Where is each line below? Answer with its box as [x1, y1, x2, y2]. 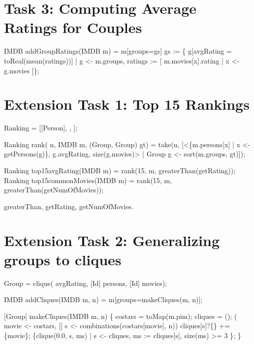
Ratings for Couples [4, 17, 142, 37]
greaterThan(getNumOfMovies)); [4, 185, 104, 195]
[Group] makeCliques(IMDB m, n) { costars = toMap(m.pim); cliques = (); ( [4, 311, 237, 321]
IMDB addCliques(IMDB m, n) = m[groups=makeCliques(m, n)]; [4, 294, 203, 305]
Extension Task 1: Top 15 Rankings [4, 94, 250, 114]
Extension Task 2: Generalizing [4, 230, 220, 250]
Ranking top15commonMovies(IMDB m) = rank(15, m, [4, 175, 172, 185]
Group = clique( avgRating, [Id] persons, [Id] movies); [4, 278, 167, 288]
